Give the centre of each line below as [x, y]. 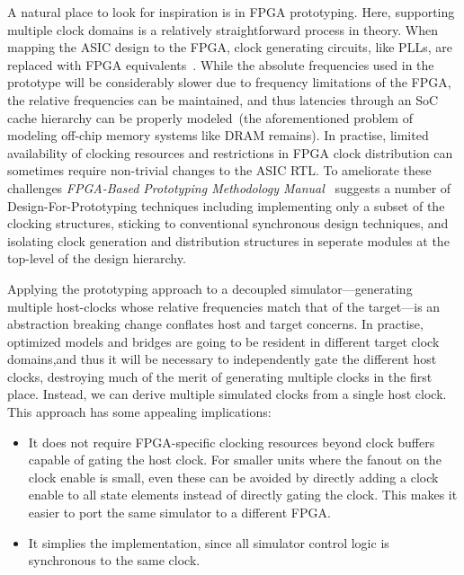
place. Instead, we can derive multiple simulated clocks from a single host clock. [227, 394]
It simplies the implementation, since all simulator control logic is [209, 542]
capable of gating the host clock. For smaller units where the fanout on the [235, 460]
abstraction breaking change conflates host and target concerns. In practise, [215, 324]
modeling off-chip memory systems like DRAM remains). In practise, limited [218, 135]
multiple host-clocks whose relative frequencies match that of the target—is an [224, 306]
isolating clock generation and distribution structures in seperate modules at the [228, 240]
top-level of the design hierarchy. [97, 258]
